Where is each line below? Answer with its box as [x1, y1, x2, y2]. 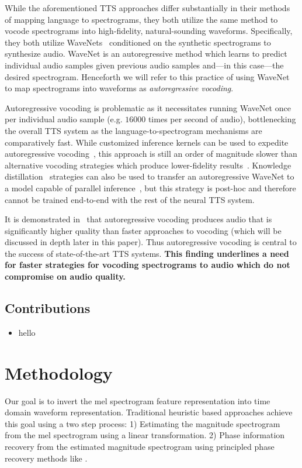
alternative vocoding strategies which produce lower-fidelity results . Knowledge [5, 159, 291, 171]
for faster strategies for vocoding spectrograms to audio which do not [5, 259, 290, 271]
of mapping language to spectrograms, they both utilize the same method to [5, 13, 278, 25]
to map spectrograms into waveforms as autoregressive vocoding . [5, 82, 234, 94]
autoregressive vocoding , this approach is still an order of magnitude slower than [5, 147, 297, 160]
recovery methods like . [5, 452, 88, 464]
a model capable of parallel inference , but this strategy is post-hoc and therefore [5, 181, 296, 194]
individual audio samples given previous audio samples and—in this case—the [5, 58, 284, 71]
